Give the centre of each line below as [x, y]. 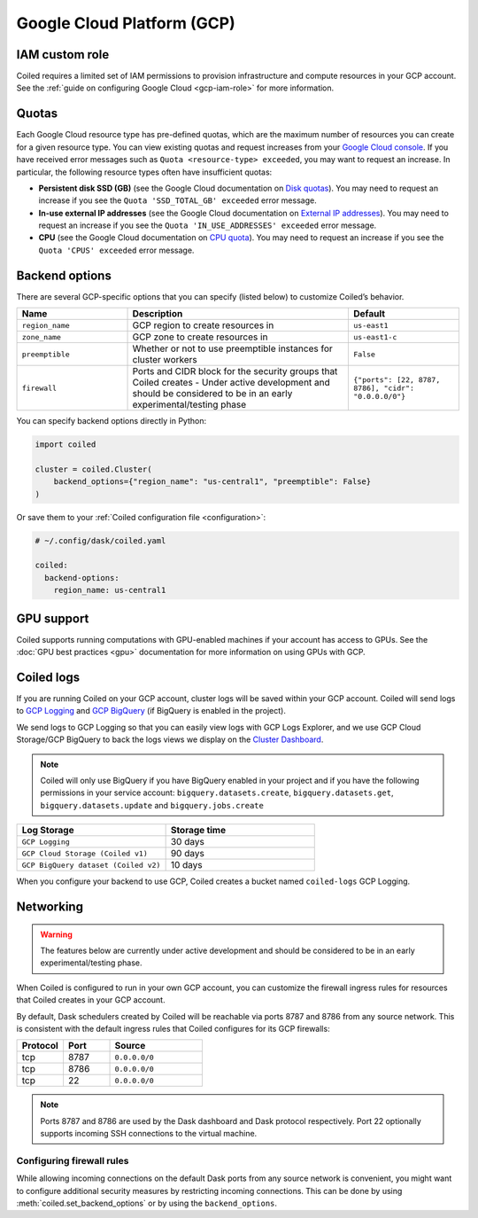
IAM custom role [63, 55]
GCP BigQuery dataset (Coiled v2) [91, 865]
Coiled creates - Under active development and [231, 383]
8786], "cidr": [384, 388]
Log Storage [48, 831]
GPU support [53, 618]
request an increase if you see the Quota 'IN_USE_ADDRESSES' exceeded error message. [208, 225]
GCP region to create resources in [203, 325]
